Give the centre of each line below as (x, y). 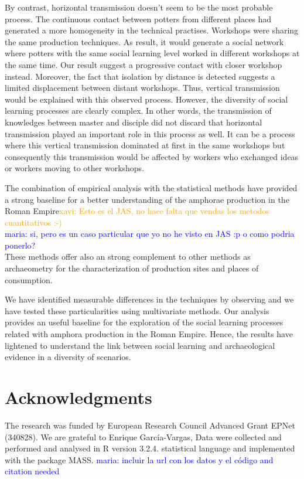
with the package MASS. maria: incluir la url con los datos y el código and (139, 459)
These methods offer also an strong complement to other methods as (128, 257)
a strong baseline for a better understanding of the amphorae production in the (147, 199)
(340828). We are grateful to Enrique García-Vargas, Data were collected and (143, 436)
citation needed (32, 471)
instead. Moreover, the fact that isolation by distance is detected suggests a (140, 76)
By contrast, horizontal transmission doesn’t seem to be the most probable (139, 7)
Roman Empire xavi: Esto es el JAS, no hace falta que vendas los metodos (137, 211)
